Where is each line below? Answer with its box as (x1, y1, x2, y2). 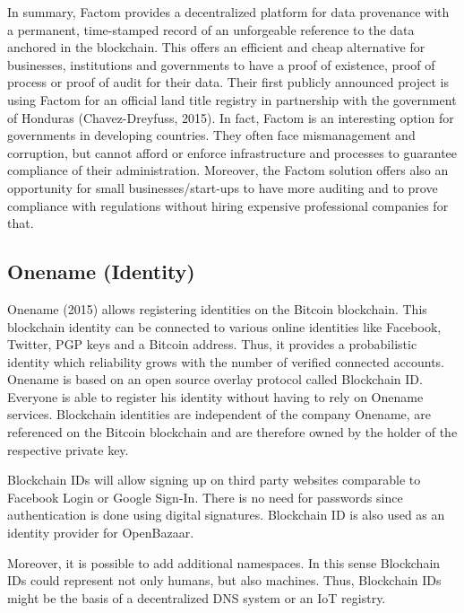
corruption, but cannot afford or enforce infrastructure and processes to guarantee (7, 143, 458, 162)
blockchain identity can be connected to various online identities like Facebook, (7, 317, 442, 336)
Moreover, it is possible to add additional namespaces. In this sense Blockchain (7, 553, 441, 572)
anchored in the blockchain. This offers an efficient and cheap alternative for (7, 38, 425, 57)
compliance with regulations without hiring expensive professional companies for (7, 196, 449, 215)
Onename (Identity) (7, 258, 195, 285)
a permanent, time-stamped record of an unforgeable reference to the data (7, 20, 415, 39)
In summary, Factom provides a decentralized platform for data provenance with (7, 3, 450, 21)
